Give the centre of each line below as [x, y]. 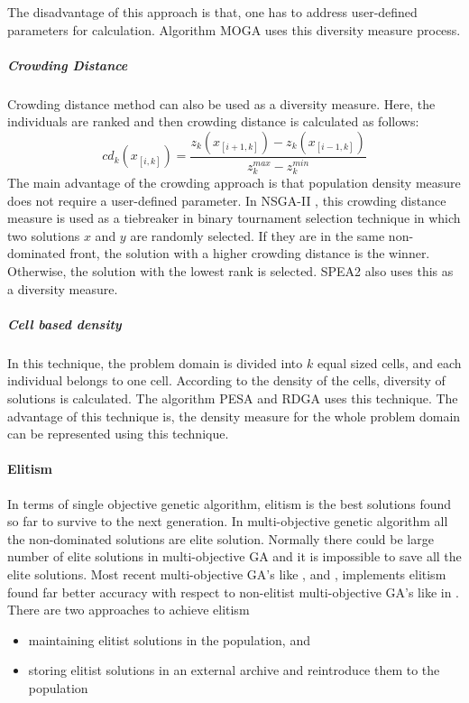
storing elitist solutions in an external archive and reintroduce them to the [234, 670]
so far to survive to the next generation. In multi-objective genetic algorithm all [228, 521]
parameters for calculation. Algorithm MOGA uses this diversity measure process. [234, 29]
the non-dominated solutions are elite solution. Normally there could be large [221, 538]
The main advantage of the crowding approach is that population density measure [234, 183]
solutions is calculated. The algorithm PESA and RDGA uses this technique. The [233, 398]
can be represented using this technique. [118, 434]
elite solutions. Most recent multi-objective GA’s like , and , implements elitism [227, 573]
